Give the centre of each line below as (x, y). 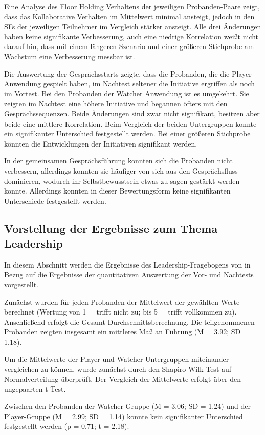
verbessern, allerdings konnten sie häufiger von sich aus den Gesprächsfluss (121, 170)
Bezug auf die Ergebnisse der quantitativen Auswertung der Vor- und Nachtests (129, 274)
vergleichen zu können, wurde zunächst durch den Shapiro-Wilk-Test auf (118, 369)
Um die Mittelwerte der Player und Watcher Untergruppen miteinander (117, 359)
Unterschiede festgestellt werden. (55, 200)
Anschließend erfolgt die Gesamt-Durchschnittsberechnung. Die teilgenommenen (129, 321)
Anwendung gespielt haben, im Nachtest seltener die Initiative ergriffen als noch (130, 83)
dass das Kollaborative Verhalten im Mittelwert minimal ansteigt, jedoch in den (129, 16)
